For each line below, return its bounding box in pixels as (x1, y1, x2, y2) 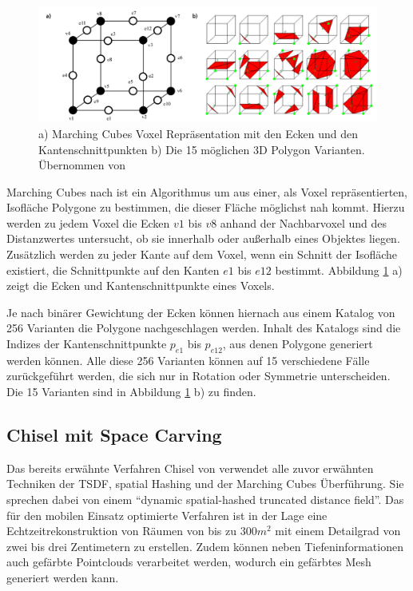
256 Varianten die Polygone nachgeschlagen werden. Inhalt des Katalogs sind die (6, 319, 401, 336)
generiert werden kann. (6, 569, 119, 585)
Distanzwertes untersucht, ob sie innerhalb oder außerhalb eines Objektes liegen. (6, 230, 400, 247)
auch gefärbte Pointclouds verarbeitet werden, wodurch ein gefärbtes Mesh (6, 553, 371, 570)
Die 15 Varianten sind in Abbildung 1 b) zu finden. (6, 383, 256, 400)
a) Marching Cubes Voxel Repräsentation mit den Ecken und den (38, 125, 359, 141)
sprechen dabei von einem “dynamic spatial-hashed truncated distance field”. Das (6, 491, 404, 508)
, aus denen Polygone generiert (222, 335, 373, 352)
